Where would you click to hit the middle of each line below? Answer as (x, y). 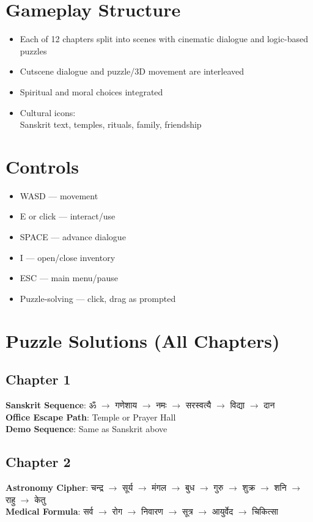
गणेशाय (126, 404)
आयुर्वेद (223, 511)
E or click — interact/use (68, 216)
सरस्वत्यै (198, 404)
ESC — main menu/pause (69, 278)
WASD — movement (59, 195)
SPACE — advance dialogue (73, 237)
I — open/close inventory (68, 257)
